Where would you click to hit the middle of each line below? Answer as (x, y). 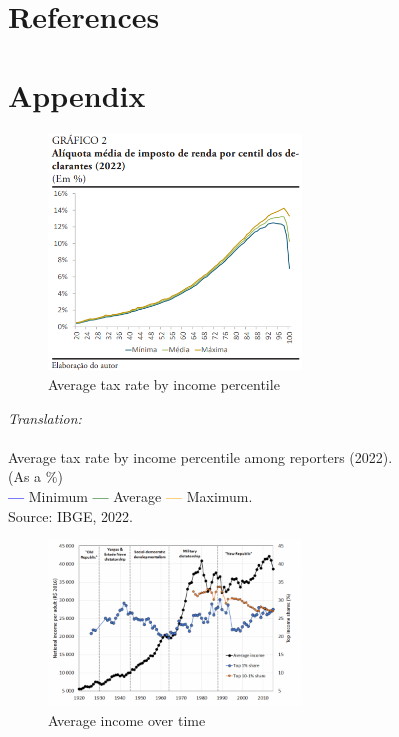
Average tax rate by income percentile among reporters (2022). (200, 456)
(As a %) (35, 476)
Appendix (77, 94)
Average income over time (127, 720)
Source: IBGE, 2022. (70, 515)
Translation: (45, 417)
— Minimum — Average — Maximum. (130, 496)
